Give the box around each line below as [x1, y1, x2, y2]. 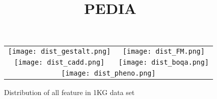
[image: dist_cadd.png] [14, 58, 105, 67]
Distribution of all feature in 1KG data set [4, 87, 135, 98]
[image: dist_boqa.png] [118, 58, 209, 67]
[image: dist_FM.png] [122, 47, 205, 56]
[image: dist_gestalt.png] [8, 47, 111, 56]
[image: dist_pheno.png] [61, 69, 156, 78]
